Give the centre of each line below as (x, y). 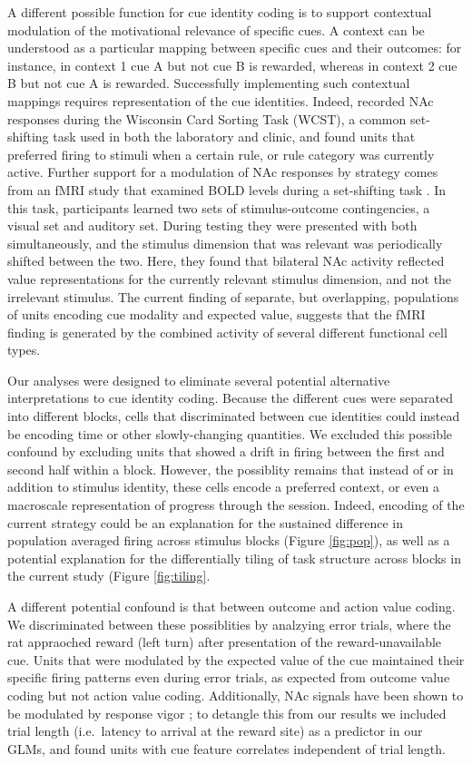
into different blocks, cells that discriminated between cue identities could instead (234, 416)
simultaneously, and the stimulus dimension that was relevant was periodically (225, 243)
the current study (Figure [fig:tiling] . (109, 576)
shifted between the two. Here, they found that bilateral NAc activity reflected (226, 261)
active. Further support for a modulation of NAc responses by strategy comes (223, 172)
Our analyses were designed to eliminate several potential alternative (199, 380)
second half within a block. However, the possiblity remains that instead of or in (231, 469)
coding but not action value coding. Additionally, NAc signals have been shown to (236, 695)
